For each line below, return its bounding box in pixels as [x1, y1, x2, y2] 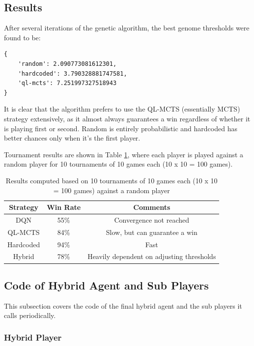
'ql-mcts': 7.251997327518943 [18, 80, 117, 87]
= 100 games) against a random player [53, 185, 170, 195]
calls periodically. [4, 310, 56, 320]
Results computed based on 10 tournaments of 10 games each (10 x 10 [5, 175, 218, 185]
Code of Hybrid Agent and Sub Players [4, 277, 209, 292]
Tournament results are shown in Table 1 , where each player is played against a [4, 149, 244, 159]
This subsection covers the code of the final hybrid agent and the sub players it [4, 300, 242, 311]
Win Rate [47, 202, 81, 212]
